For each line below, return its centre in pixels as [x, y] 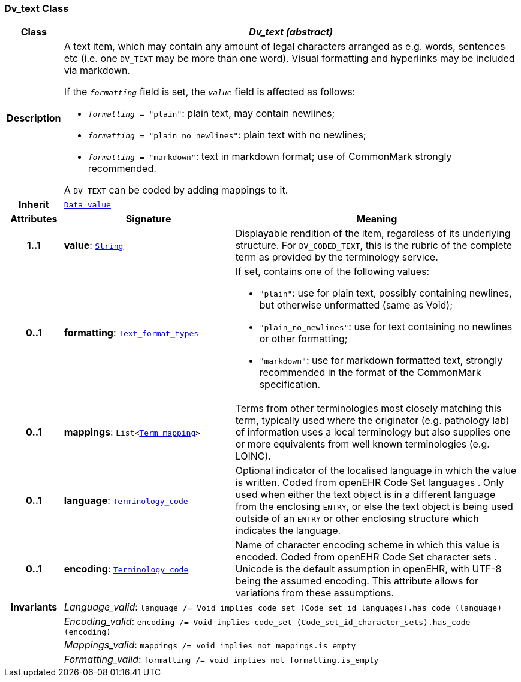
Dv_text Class [37, 8]
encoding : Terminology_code [126, 569]
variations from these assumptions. [315, 593]
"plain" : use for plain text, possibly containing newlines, [386, 293]
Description [34, 118]
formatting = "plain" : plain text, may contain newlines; [211, 114]
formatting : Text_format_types [131, 333]
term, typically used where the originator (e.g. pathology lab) [372, 420]
